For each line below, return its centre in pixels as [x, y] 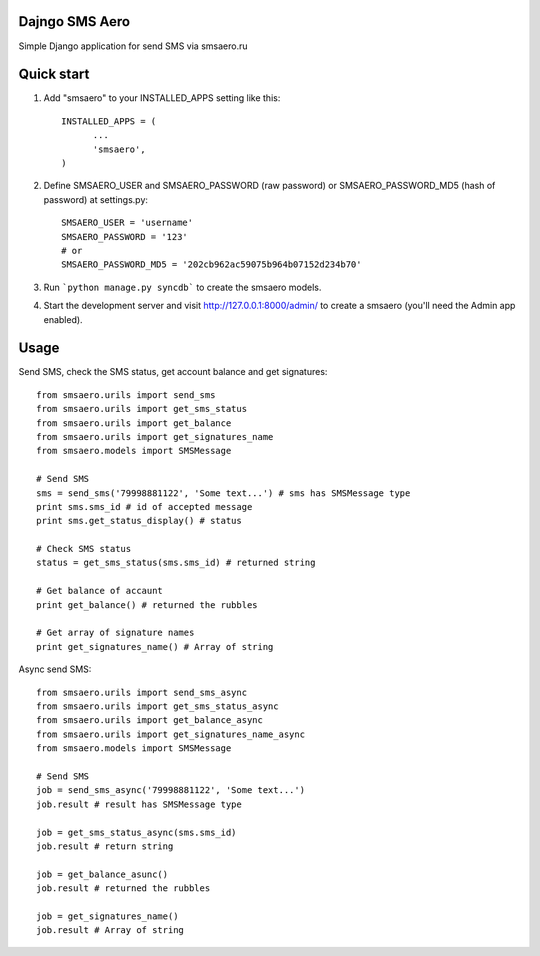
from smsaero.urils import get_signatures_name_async [170, 734]
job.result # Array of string [110, 930]
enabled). [63, 319]
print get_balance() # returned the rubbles [147, 604]
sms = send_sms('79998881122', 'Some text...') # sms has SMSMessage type [223, 493]
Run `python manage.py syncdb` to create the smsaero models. [182, 287]
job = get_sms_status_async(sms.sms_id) [136, 832]
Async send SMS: [55, 669]
